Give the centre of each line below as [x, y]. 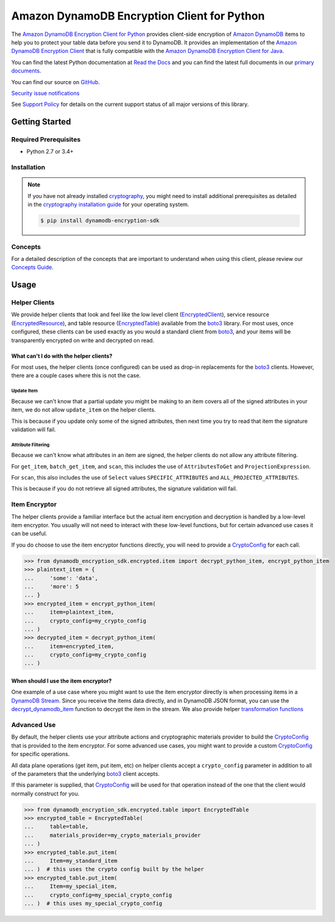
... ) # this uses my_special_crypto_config [93, 903]
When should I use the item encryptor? [62, 681]
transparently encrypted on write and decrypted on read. [83, 340]
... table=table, [56, 827]
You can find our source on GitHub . [55, 82]
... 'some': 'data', [61, 578]
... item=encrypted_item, [69, 646]
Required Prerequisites [46, 140]
